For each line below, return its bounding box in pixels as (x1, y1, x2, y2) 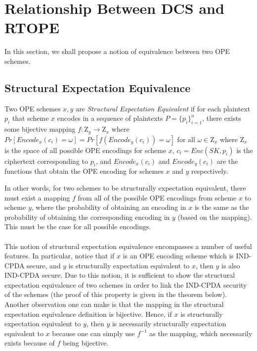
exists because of (4, 338, 55, 348)
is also (221, 260, 240, 270)
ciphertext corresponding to (4, 155, 88, 166)
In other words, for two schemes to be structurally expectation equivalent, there (4, 182, 246, 193)
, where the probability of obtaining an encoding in (31, 202, 186, 212)
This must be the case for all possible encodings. (4, 221, 151, 232)
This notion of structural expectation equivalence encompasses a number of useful (4, 241, 252, 251)
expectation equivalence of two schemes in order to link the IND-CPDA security (4, 279, 247, 290)
